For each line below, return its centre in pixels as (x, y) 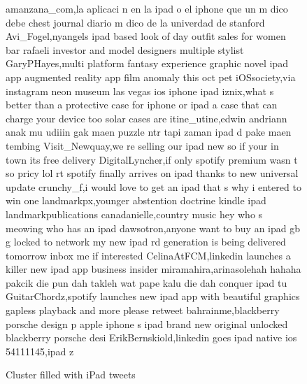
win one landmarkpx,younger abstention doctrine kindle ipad (136, 200)
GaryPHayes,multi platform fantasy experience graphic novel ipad (147, 63)
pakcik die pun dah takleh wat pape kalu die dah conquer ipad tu (147, 282)
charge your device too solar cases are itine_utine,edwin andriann (147, 118)
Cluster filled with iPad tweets (71, 375)
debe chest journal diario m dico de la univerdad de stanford (135, 22)
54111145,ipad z (40, 351)
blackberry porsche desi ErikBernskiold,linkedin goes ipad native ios (151, 337)
